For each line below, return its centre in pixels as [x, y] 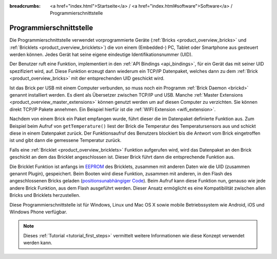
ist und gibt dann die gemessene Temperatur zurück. [65, 140]
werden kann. [38, 243]
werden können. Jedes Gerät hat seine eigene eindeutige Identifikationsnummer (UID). [101, 54]
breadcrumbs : [25, 6]
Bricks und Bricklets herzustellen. [45, 195]
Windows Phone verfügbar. [38, 212]
